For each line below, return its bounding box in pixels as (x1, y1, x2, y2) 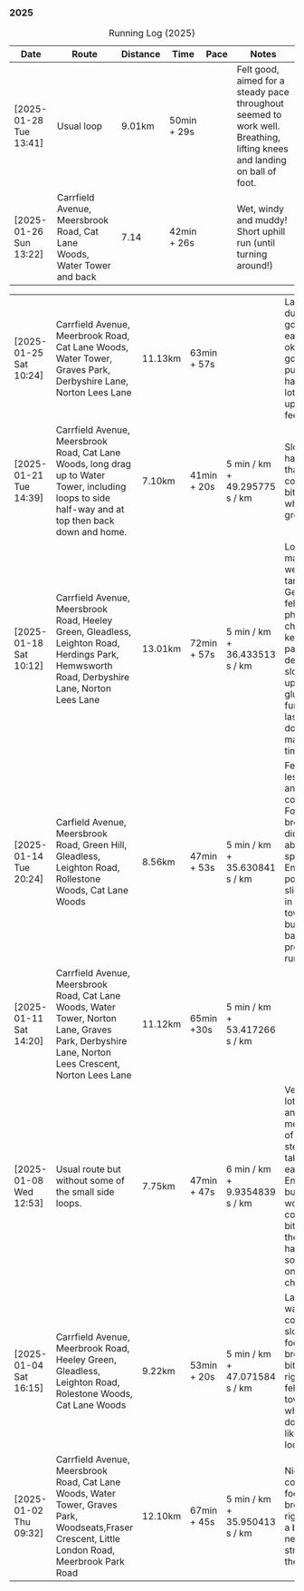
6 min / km (225, 1163, 271, 1176)
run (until (236, 237, 276, 249)
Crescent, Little (55, 1533, 120, 1546)
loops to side (55, 492, 111, 504)
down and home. (55, 526, 128, 539)
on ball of (236, 165, 277, 178)
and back (57, 270, 97, 283)
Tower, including (55, 481, 127, 493)
